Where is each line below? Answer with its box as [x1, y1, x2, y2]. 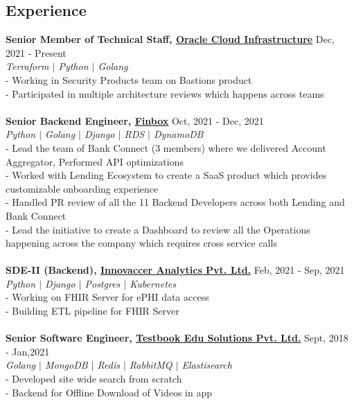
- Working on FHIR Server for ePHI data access [6, 290, 209, 304]
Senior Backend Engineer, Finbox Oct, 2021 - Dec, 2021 [6, 113, 264, 128]
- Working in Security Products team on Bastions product [6, 72, 252, 87]
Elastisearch [182, 358, 232, 372]
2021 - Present [6, 45, 67, 60]
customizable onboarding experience [6, 181, 159, 195]
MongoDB [44, 358, 88, 372]
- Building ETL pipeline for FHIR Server [6, 304, 179, 318]
